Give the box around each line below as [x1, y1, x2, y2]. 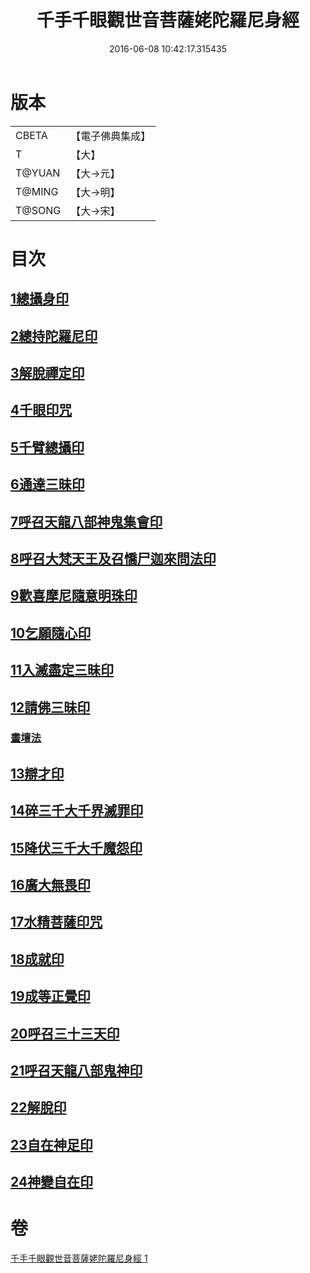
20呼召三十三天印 [10, 1025, 120, 1042]
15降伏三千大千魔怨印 [10, 839, 143, 856]
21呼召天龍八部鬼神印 [10, 1062, 143, 1079]
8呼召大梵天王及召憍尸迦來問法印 [10, 551, 217, 567]
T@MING [15, 184, 59, 198]
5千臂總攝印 [10, 439, 85, 456]
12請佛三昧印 [10, 699, 91, 716]
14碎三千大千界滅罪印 [10, 802, 144, 820]
